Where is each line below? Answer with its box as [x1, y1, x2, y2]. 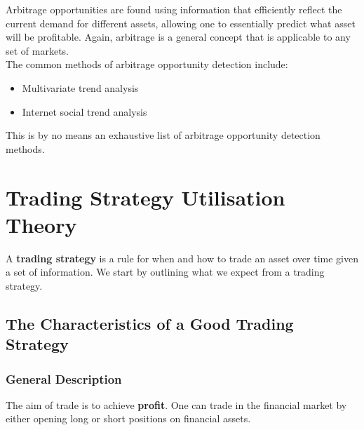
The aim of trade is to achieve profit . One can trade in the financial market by [6, 397, 347, 412]
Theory [6, 210, 77, 238]
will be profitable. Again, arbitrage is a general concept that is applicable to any [6, 29, 351, 44]
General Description [6, 370, 122, 387]
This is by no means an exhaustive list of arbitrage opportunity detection [6, 128, 321, 142]
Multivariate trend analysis [22, 80, 139, 95]
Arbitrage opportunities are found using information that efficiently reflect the [6, 2, 342, 16]
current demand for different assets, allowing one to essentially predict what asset [6, 15, 356, 30]
